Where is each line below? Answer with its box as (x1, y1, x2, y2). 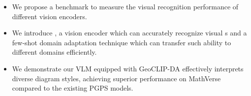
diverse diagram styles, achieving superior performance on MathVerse (12, 73, 221, 83)
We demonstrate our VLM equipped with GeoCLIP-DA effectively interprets (12, 63, 244, 73)
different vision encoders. (12, 11, 87, 21)
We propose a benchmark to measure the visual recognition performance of (12, 1, 239, 11)
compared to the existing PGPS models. (12, 83, 133, 93)
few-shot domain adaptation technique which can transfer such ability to (12, 37, 231, 47)
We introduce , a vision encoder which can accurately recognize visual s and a (12, 28, 247, 38)
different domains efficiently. (12, 47, 97, 57)
